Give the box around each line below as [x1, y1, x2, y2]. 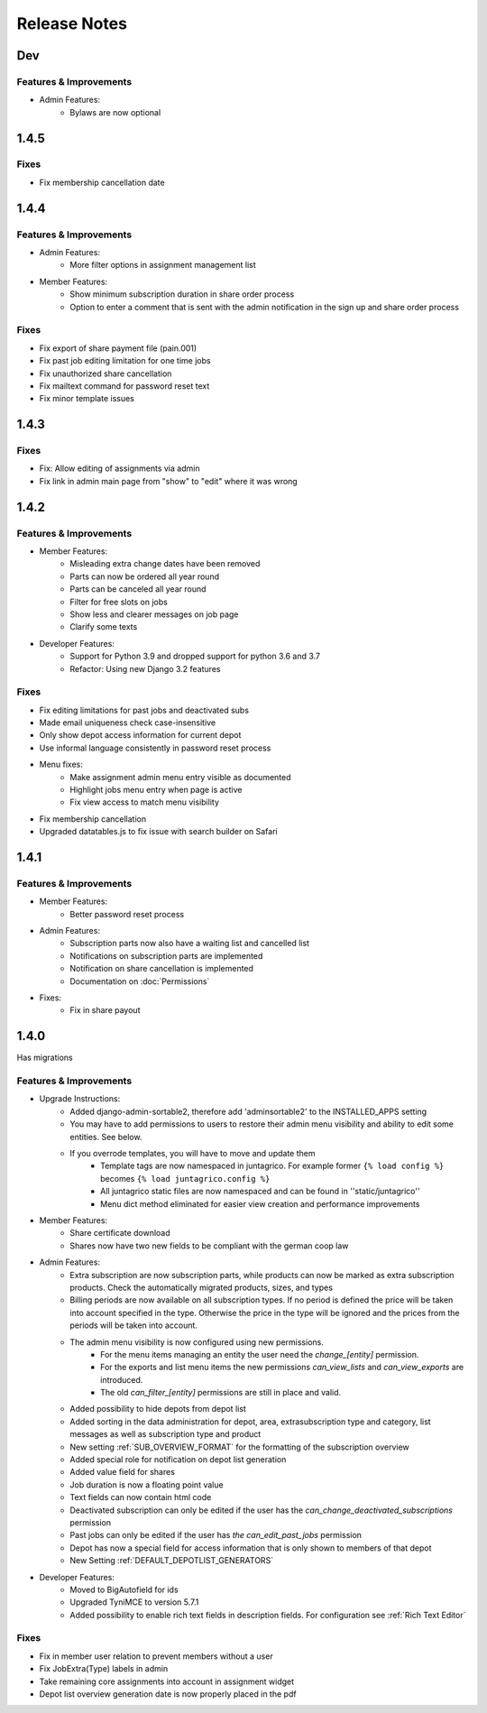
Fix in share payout [69, 1005, 141, 1016]
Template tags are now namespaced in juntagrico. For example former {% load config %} [100, 1160, 445, 1172]
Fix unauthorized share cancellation [39, 368, 172, 379]
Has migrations [16, 1052, 73, 1064]
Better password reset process [69, 908, 185, 919]
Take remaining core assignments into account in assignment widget [39, 1676, 295, 1687]
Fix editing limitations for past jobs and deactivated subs [39, 705, 250, 715]
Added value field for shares [69, 1467, 176, 1478]
